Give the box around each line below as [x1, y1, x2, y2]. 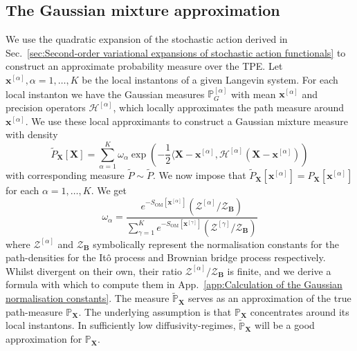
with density [6, 127, 58, 142]
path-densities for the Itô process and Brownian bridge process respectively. [6, 250, 326, 265]
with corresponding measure [6, 168, 125, 182]
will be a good [255, 318, 315, 332]
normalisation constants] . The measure [6, 291, 170, 305]
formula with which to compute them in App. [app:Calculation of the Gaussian [6, 277, 342, 292]
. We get [91, 183, 127, 198]
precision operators [6, 99, 86, 114]
